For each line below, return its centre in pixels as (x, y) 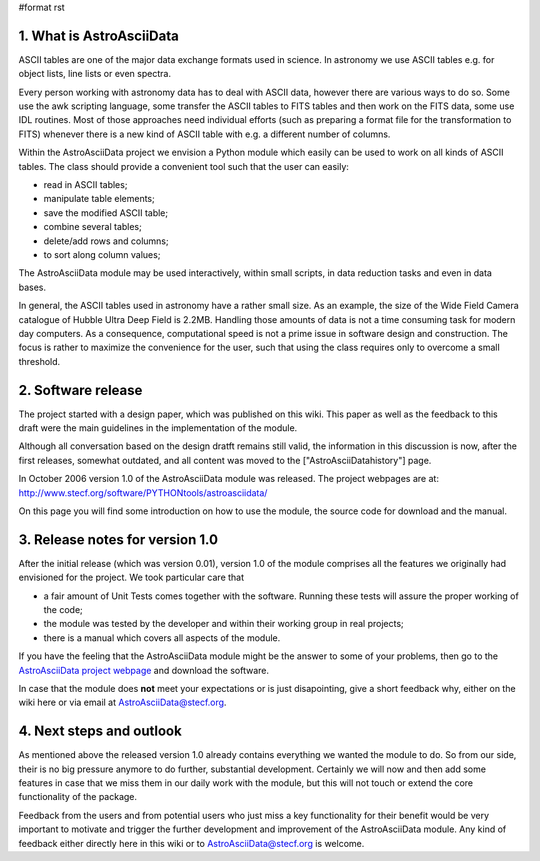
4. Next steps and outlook (100, 731)
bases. (32, 287)
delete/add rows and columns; (106, 241)
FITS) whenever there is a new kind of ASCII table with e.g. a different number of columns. (204, 134)
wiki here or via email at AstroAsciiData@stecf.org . (122, 702)
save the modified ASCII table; (106, 212)
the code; (63, 610)
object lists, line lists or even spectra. (95, 74)
